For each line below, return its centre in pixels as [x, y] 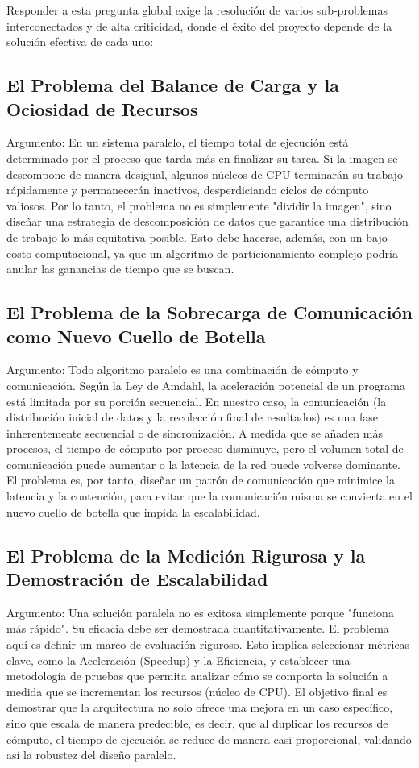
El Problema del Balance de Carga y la [173, 85]
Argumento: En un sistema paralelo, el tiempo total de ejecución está [178, 142]
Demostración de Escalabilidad [137, 579]
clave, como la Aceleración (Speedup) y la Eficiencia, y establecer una [178, 660]
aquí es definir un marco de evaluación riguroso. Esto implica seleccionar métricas [208, 644]
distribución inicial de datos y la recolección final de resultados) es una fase [193, 417]
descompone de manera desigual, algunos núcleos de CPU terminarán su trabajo [205, 174]
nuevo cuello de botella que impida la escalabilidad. [133, 511]
